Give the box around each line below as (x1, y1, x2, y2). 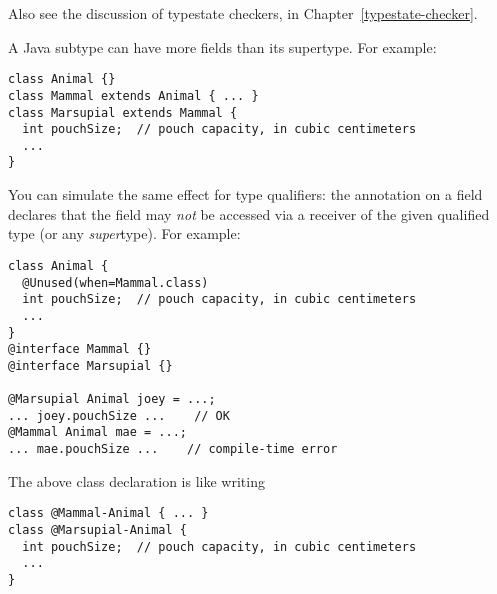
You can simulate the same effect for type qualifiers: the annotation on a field (8, 184, 483, 205)
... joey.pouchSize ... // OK (8, 408, 230, 423)
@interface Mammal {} (8, 342, 152, 357)
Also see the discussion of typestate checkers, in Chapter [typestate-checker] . (8, 3, 478, 23)
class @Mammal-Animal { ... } (8, 506, 209, 521)
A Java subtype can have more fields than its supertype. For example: (8, 36, 437, 57)
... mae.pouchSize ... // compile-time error (8, 442, 338, 457)
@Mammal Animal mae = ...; (8, 425, 187, 440)
